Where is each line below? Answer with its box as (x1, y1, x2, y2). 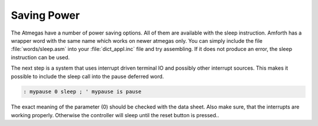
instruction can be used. (11, 53, 70, 61)
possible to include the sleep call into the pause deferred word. (11, 73, 164, 80)
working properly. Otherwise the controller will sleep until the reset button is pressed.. (11, 111, 219, 118)
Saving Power (11, 9, 80, 22)
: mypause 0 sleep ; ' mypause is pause (23, 88, 141, 95)
